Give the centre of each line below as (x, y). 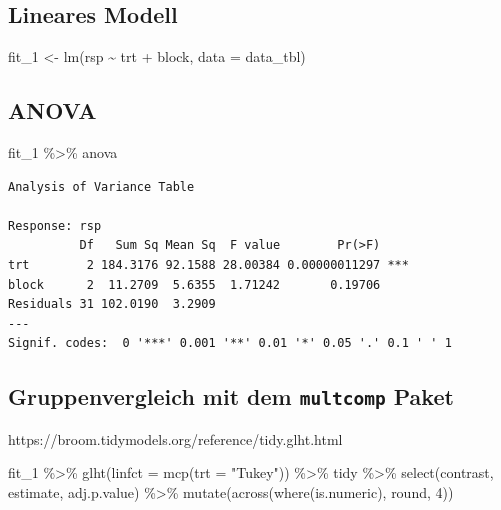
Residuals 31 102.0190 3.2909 (112, 304)
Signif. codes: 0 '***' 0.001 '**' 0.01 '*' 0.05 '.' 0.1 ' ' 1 (230, 343)
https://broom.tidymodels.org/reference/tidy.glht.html (175, 438)
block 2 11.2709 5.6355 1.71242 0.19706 (194, 284)
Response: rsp (55, 225)
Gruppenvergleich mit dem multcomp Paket (231, 396)
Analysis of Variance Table (101, 186)
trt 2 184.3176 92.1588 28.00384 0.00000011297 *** (208, 264)
